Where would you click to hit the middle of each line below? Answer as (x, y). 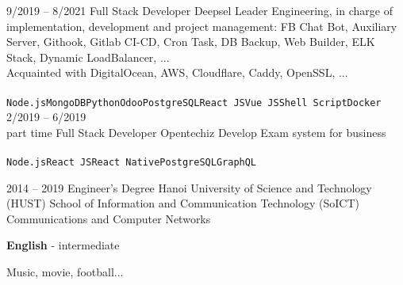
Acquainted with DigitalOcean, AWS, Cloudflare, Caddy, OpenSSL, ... (177, 72)
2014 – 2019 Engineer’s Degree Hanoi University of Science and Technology (189, 187)
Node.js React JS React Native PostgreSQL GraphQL (132, 162)
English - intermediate (63, 245)
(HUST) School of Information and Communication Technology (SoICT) (183, 203)
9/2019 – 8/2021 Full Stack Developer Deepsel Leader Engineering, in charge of (200, 10)
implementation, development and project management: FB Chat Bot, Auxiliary (202, 26)
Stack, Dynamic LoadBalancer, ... (88, 57)
